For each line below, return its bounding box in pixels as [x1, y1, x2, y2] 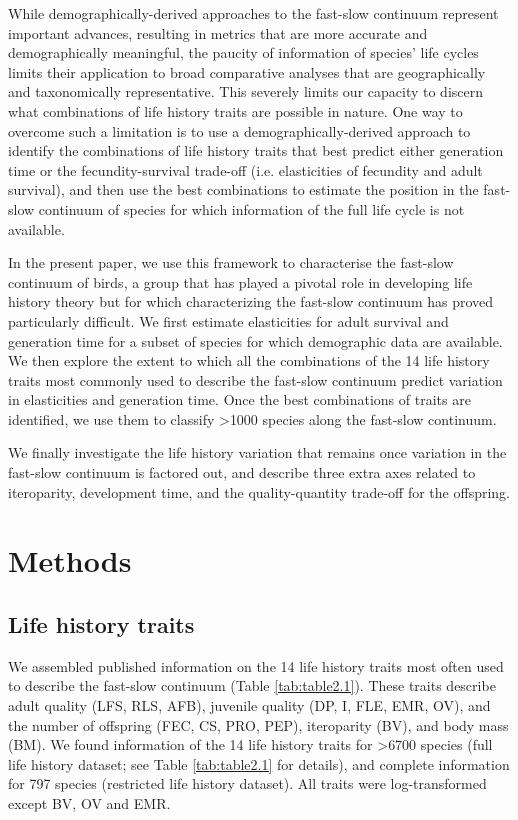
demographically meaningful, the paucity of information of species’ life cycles [8, 42, 479, 63]
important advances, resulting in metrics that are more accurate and [8, 22, 428, 43]
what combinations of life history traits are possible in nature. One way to [8, 100, 463, 121]
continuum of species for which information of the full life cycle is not [38, 198, 465, 219]
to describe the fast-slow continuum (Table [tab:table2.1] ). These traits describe [8, 675, 496, 696]
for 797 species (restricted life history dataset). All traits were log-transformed [8, 773, 487, 794]
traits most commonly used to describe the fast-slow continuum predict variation [8, 369, 503, 390]
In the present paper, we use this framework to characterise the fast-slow [8, 252, 454, 273]
